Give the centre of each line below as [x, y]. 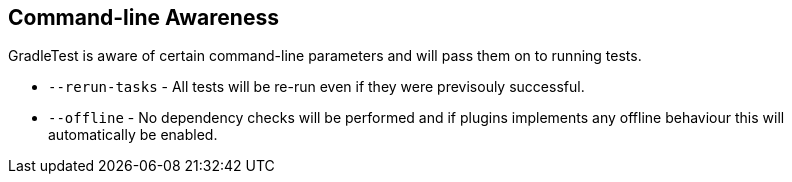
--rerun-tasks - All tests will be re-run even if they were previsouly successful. [316, 87]
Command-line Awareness [143, 17]
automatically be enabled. [133, 135]
